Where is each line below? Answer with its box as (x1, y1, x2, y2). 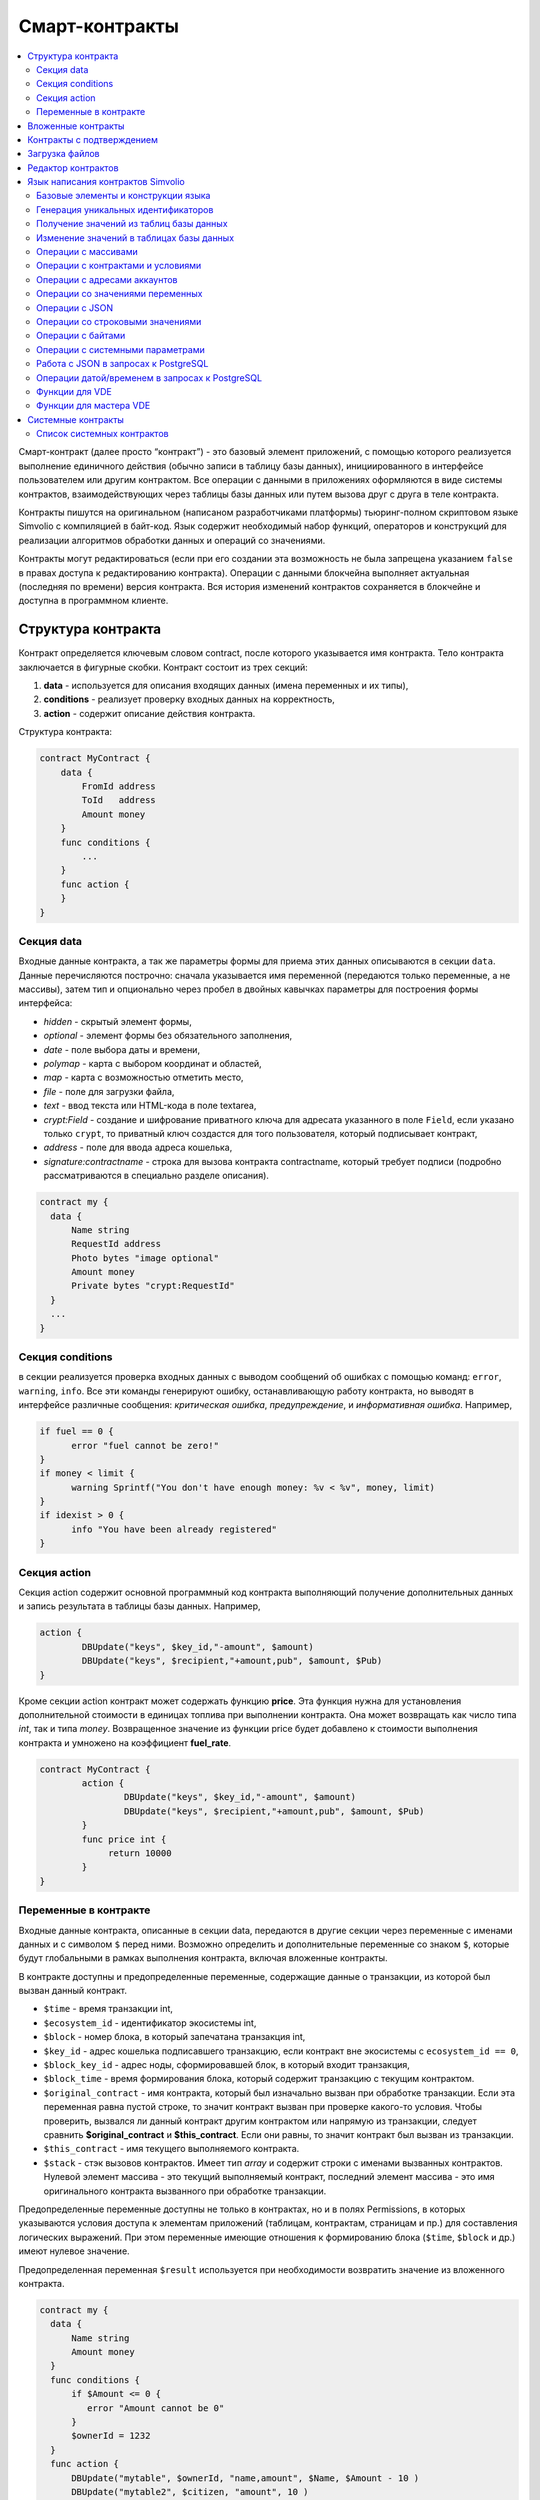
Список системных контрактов (36, 428, 169, 440)
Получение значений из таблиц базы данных (36, 218, 229, 230)
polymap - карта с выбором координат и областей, (43, 1058, 262, 1069)
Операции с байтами (36, 330, 126, 342)
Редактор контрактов (27, 161, 119, 174)
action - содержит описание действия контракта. (43, 707, 256, 719)
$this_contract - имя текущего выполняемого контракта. (43, 2143, 300, 2155)
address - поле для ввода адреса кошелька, (43, 1141, 233, 1154)
